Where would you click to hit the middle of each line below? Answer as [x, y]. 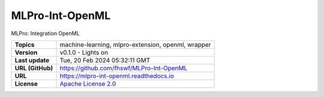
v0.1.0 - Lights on [84, 52]
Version [26, 52]
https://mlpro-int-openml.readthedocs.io [117, 76]
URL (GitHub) [34, 68]
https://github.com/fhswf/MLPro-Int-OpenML [124, 68]
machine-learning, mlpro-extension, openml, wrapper [135, 45]
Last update [32, 60]
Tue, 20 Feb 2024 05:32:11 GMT [105, 60]
